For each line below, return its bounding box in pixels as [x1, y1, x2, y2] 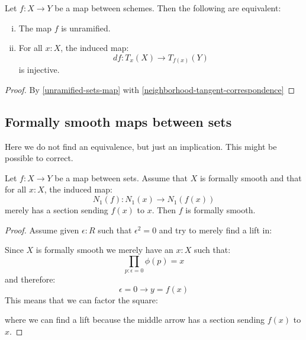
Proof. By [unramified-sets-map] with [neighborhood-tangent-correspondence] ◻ [5, 83, 295, 95]
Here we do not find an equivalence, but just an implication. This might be [5, 140, 277, 152]
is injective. [18, 63, 60, 76]
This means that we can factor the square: [5, 293, 158, 306]
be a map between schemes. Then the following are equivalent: [54, 2, 281, 14]
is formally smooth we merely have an [36, 243, 173, 256]
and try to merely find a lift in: [159, 223, 272, 236]
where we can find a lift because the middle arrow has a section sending [5, 313, 265, 326]
